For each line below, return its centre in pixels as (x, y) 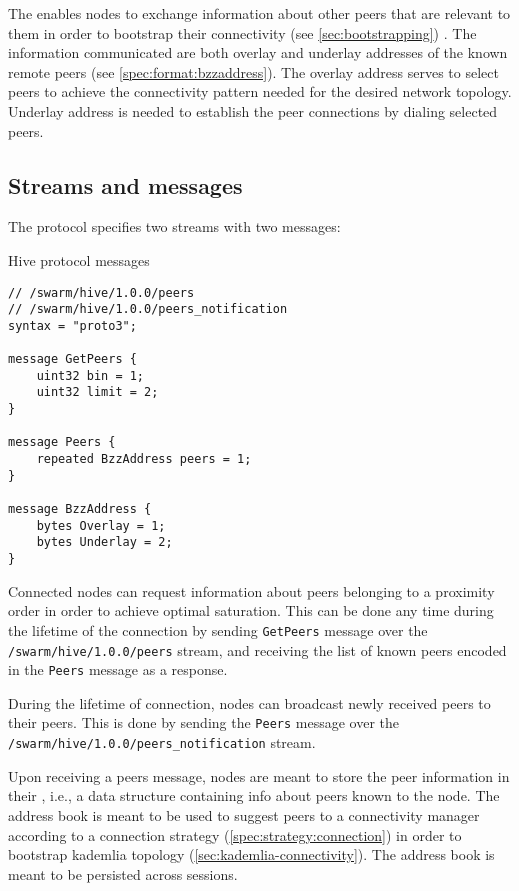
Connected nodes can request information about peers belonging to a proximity (251, 590)
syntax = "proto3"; (72, 325)
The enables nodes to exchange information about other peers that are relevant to (259, 13)
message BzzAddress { (80, 509)
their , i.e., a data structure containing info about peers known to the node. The (254, 795)
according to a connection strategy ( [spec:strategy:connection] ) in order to (235, 834)
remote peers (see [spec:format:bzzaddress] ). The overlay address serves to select (253, 71)
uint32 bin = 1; (90, 375)
